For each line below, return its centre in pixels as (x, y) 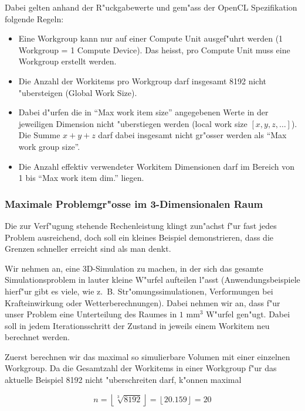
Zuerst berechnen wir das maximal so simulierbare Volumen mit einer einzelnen (148, 356)
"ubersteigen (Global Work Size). (78, 92)
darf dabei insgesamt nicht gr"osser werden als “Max (192, 135)
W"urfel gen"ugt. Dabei (248, 314)
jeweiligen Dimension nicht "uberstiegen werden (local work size (133, 123)
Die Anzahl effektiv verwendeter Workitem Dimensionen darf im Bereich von (157, 166)
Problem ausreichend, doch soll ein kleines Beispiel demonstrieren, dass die (139, 237)
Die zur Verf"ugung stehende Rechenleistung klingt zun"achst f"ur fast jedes (141, 225)
